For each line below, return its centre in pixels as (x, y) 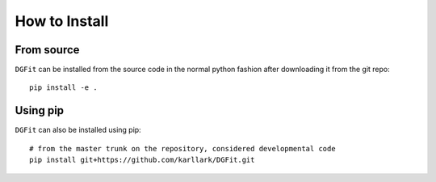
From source (47, 50)
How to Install (62, 21)
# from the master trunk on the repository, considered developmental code (182, 148)
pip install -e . (63, 88)
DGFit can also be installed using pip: (78, 130)
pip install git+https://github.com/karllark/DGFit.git (142, 160)
